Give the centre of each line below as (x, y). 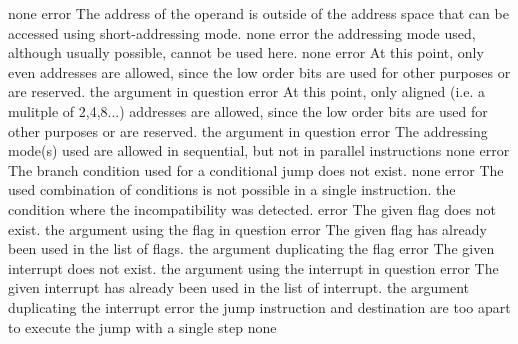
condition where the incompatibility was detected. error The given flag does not (252, 208)
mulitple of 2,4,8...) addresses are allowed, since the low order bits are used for (248, 110)
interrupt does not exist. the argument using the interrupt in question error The (253, 267)
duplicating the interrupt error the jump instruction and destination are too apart (259, 306)
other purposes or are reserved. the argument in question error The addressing (248, 130)
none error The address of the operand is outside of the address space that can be (258, 13)
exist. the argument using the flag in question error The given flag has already (247, 228)
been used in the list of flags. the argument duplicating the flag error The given (251, 248)
